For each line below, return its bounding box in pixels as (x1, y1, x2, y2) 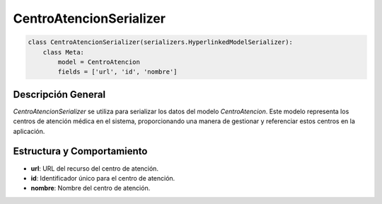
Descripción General (13, 89, 106, 101)
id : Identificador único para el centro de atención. (30, 174, 175, 182)
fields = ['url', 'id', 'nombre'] (57, 68, 178, 76)
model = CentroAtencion (57, 57, 141, 66)
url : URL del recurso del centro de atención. (30, 164, 159, 173)
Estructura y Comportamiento (13, 145, 148, 157)
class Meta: (42, 48, 85, 56)
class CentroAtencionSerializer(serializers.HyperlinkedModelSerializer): (28, 38, 294, 46)
